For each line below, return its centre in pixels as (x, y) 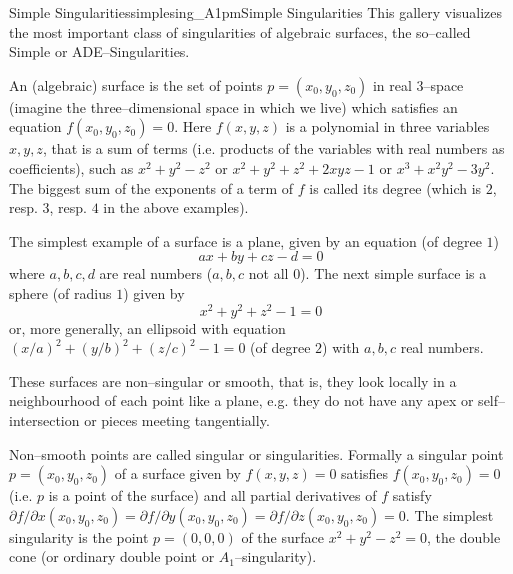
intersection (44, 419)
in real (392, 84)
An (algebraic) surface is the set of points (136, 84)
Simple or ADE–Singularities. (99, 51)
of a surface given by (177, 473)
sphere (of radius (60, 292)
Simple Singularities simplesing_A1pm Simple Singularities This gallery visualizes (256, 12)
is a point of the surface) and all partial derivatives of (212, 495)
